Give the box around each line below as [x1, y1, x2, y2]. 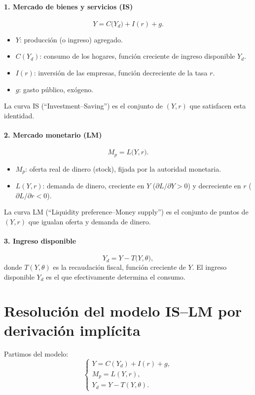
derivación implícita [4, 320, 141, 340]
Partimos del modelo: [4, 348, 69, 359]
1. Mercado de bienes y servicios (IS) [4, 1, 133, 11]
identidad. [4, 110, 35, 120]
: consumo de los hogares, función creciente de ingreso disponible [39, 51, 235, 61]
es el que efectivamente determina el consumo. [46, 271, 185, 282]
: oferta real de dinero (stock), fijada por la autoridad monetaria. [25, 163, 221, 174]
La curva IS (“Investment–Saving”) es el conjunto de [4, 101, 163, 111]
